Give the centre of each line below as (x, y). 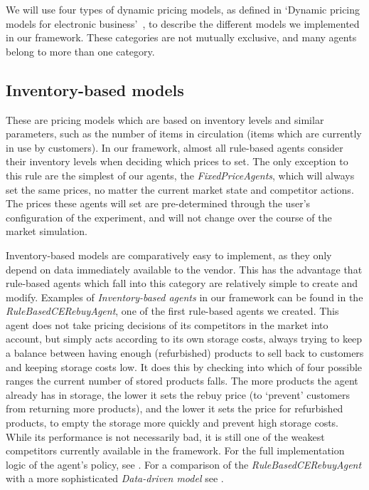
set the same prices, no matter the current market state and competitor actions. (180, 189)
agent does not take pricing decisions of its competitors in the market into (167, 324)
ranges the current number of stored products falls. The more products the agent (182, 381)
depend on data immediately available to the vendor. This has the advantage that (184, 269)
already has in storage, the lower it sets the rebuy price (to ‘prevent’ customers (178, 394)
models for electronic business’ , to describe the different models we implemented (183, 23)
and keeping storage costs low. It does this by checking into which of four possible (184, 366)
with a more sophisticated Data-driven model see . (115, 478)
